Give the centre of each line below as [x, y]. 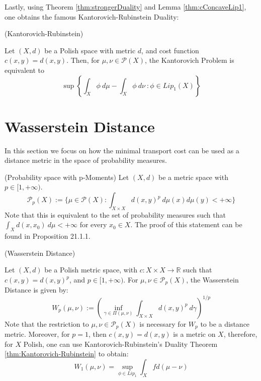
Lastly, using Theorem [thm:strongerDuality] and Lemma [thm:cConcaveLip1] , [125, 7]
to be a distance [225, 323]
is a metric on [194, 334]
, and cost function [170, 50]
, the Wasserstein [212, 280]
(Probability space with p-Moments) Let [67, 177]
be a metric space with [193, 177]
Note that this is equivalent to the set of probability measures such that [115, 214]
